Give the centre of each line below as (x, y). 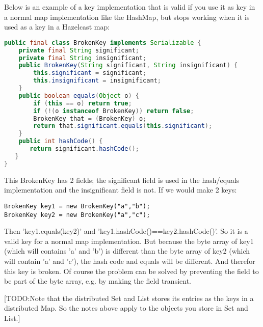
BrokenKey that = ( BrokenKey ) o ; (90, 118)
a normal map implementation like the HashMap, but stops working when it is (127, 17)
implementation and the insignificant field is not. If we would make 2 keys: (121, 190)
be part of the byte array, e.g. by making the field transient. (98, 281)
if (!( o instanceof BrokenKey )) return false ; (114, 111)
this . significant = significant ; (90, 73)
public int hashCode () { (61, 141)
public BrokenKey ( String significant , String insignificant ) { (128, 65)
